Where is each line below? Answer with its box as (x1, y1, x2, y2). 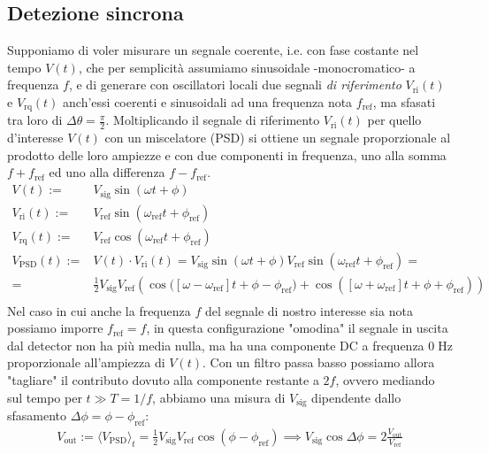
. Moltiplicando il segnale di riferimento (105, 111, 320, 129)
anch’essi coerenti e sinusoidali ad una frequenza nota (63, 92, 353, 111)
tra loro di (7, 111, 63, 129)
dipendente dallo (311, 388, 401, 406)
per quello (367, 111, 422, 129)
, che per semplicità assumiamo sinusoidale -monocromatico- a (78, 58, 416, 76)
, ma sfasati (372, 92, 436, 111)
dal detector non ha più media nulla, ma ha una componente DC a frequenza (7, 335, 424, 354)
